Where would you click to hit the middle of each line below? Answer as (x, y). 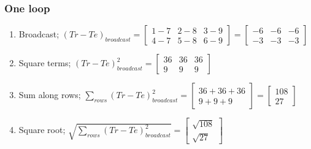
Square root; (42, 130)
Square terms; (45, 63)
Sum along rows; (50, 95)
